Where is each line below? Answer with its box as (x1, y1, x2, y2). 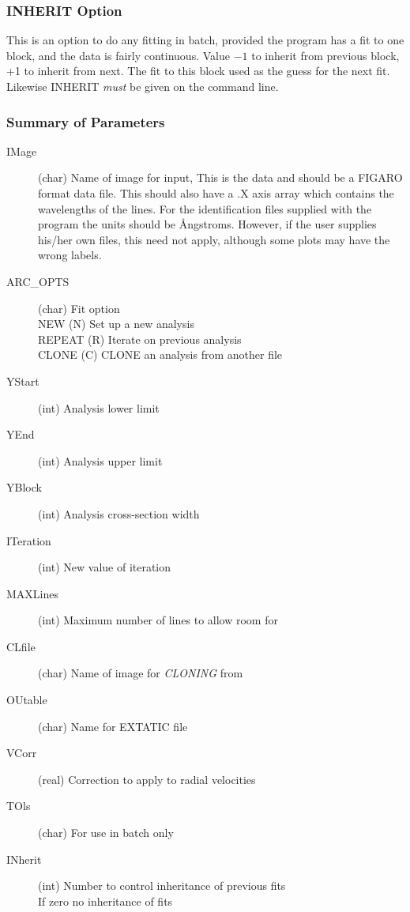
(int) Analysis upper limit (38, 452, 163, 469)
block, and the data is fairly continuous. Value (6, 47, 230, 63)
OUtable (6, 692, 47, 708)
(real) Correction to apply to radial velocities (38, 771, 256, 787)
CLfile (6, 638, 36, 654)
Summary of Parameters (6, 111, 165, 131)
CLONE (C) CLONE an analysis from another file (38, 346, 283, 363)
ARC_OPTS (6, 273, 70, 289)
